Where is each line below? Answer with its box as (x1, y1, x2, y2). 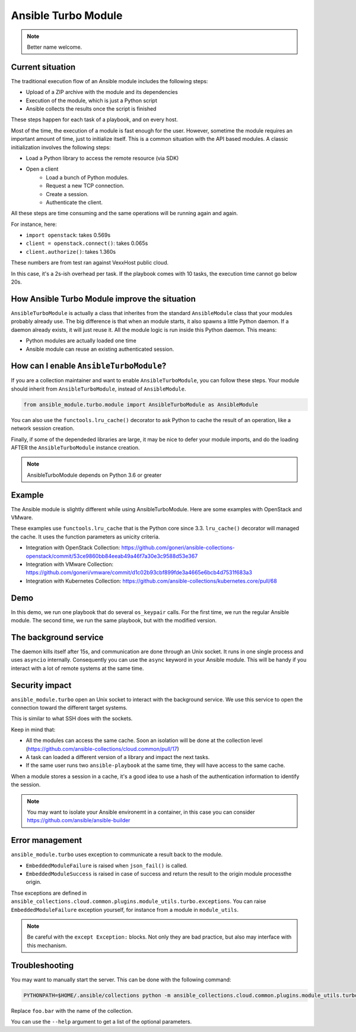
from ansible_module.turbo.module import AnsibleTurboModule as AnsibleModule (23, 401, 258, 408)
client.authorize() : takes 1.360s (26, 248, 116, 255)
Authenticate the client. (46, 199, 103, 206)
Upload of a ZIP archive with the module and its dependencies (26, 89, 178, 96)
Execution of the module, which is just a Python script (26, 97, 157, 104)
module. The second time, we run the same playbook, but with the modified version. (11, 617, 217, 624)
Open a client (26, 165, 59, 172)
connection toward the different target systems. (11, 704, 128, 712)
